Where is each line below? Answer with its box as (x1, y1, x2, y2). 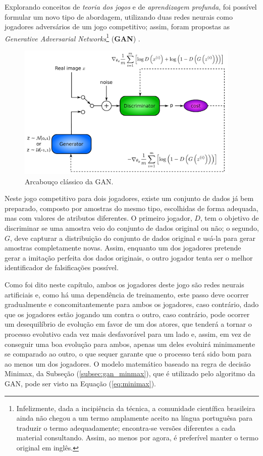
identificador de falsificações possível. (5, 262, 119, 273)
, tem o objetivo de (200, 213, 259, 223)
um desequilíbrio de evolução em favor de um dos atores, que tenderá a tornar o (5, 319, 252, 329)
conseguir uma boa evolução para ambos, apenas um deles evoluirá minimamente (5, 338, 255, 349)
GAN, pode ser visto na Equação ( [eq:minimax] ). (5, 378, 156, 388)
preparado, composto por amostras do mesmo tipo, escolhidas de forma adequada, (5, 202, 258, 213)
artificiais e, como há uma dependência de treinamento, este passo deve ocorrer (5, 289, 249, 299)
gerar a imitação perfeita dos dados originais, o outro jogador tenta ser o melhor (5, 252, 253, 263)
